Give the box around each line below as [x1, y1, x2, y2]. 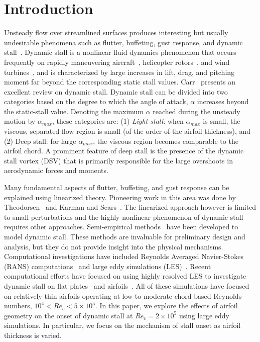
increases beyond [197, 96, 249, 107]
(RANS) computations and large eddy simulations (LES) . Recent [4, 261, 211, 271]
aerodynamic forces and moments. [4, 165, 108, 176]
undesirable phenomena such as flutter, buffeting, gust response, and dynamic [4, 37, 243, 47]
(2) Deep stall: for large [4, 135, 76, 146]
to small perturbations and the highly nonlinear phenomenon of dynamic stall [4, 211, 243, 222]
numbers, [4, 300, 32, 311]
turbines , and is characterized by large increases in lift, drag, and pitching [4, 66, 235, 77]
